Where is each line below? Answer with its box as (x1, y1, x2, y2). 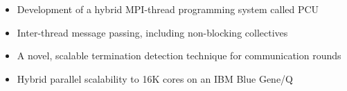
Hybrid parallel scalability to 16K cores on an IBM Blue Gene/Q (17, 71, 293, 85)
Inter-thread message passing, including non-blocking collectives (17, 25, 288, 39)
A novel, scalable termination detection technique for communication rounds (17, 48, 341, 63)
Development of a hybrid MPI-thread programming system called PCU (17, 2, 319, 16)
